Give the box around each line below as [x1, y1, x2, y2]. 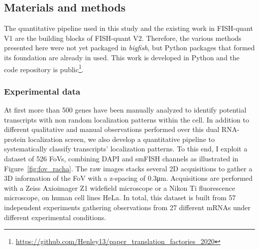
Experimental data [4, 85, 81, 97]
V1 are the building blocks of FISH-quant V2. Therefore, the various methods [4, 32, 242, 43]
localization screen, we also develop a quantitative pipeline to [28, 133, 215, 144]
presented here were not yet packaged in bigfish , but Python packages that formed [4, 42, 255, 53]
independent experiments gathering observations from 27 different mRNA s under [4, 202, 251, 212]
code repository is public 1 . [4, 62, 84, 74]
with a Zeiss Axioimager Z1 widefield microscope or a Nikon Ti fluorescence [4, 182, 235, 193]
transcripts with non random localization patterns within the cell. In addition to [4, 114, 250, 125]
